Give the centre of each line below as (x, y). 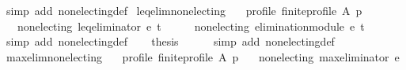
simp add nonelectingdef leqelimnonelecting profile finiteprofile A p (184, 10)
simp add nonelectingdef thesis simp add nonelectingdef (170, 41)
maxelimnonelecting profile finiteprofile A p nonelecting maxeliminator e (203, 56)
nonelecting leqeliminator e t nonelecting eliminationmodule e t (191, 26)
